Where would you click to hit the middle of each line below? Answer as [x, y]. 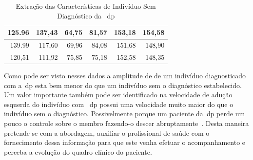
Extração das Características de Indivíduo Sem [86, 6]
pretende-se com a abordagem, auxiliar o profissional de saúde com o [107, 133]
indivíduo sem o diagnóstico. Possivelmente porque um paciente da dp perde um [125, 114]
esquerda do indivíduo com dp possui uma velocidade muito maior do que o [119, 104]
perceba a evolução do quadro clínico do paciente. [78, 151]
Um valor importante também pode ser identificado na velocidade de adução [118, 95]
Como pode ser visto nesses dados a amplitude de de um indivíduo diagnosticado [125, 75]
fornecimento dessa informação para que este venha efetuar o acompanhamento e [125, 142]
